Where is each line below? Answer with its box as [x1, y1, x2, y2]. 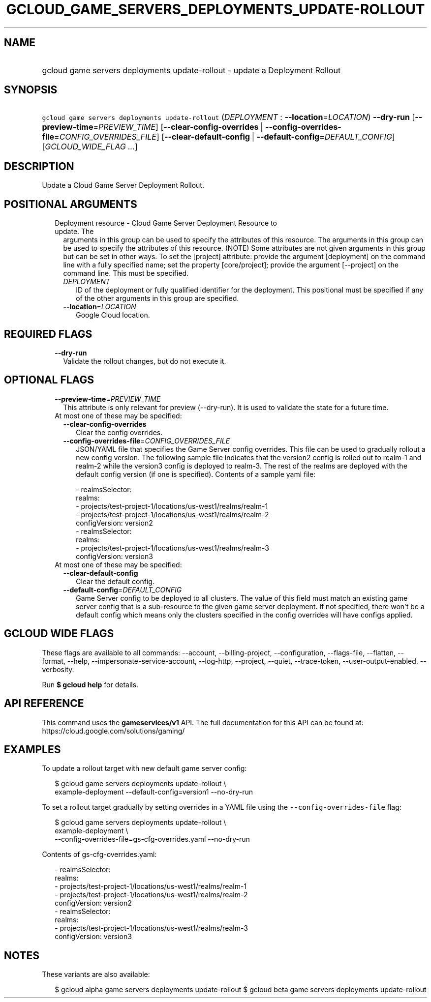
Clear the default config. [76, 577, 154, 586]
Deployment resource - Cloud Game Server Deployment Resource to [55, 219, 277, 228]
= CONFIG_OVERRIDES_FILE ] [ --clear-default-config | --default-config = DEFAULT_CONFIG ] [54, 132, 395, 142]
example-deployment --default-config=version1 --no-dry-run [55, 788, 253, 796]
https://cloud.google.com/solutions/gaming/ [42, 726, 185, 735]
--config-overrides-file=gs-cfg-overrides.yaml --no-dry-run [55, 835, 250, 844]
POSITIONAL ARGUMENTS [4, 198, 137, 210]
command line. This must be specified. [63, 269, 189, 278]
